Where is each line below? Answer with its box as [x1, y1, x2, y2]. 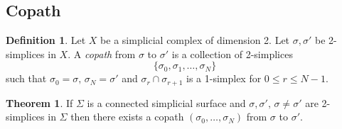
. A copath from [68, 46, 136, 61]
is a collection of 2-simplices [171, 46, 293, 61]
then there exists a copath [70, 109, 184, 124]
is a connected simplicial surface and [87, 95, 246, 110]
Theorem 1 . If [6, 95, 73, 110]
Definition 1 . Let [6, 33, 86, 47]
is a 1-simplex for [186, 71, 262, 86]
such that [6, 71, 47, 86]
